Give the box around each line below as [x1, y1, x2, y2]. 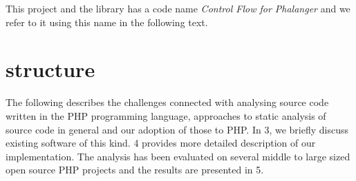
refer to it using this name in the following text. [6, 14, 208, 29]
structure [6, 55, 95, 83]
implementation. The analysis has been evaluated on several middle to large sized [6, 149, 350, 163]
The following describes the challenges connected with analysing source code [6, 95, 329, 109]
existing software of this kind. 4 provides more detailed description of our [6, 136, 316, 150]
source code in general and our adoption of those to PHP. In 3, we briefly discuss [6, 122, 348, 136]
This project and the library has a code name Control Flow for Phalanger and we [6, 1, 350, 15]
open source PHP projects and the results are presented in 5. [6, 162, 264, 177]
